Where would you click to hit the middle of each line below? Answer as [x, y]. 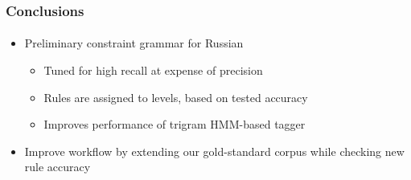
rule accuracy [58, 167]
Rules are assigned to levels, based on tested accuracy [176, 97]
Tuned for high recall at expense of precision [153, 70]
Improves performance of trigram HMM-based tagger [175, 124]
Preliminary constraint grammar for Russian [134, 43]
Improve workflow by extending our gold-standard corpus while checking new [214, 151]
